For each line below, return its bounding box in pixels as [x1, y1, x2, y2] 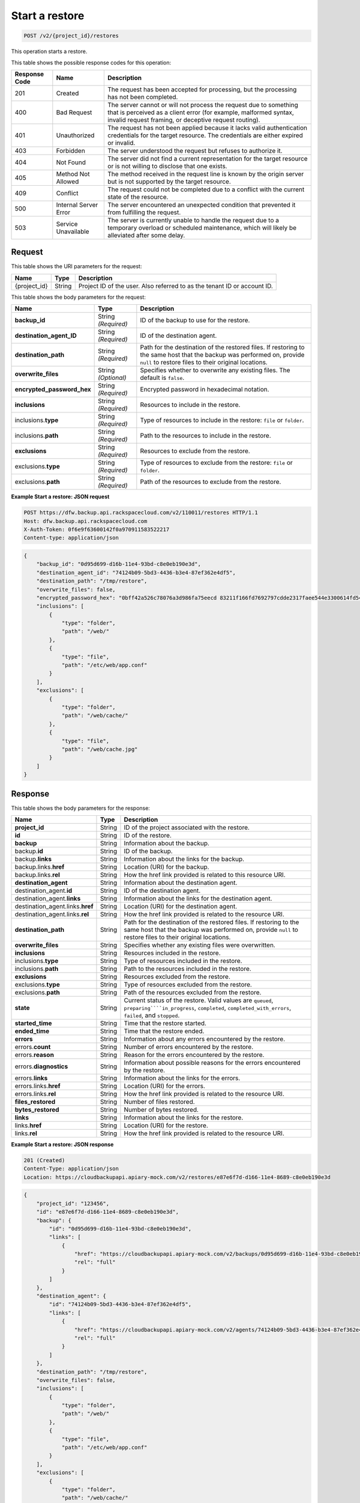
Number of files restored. [124, 1097, 195, 1106]
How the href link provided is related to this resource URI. [124, 871, 286, 879]
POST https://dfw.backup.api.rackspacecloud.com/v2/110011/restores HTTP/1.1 [23, 509, 258, 516]
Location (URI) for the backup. [124, 863, 209, 871]
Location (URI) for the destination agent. [124, 902, 238, 910]
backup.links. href [14, 863, 65, 871]
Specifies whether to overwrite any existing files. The [140, 366, 290, 375]
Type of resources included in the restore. [124, 957, 242, 965]
